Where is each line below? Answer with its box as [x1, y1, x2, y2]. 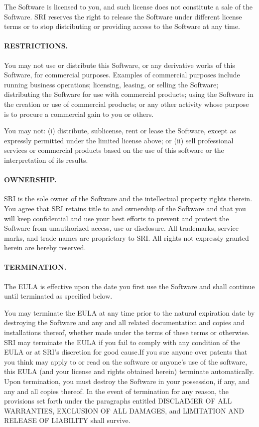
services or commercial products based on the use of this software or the [4, 145, 224, 155]
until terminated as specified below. [4, 291, 113, 301]
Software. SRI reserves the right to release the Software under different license [4, 11, 242, 21]
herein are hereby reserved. [4, 242, 86, 253]
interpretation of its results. [4, 154, 88, 165]
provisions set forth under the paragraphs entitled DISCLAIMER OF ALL [4, 396, 232, 406]
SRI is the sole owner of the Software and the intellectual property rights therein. [4, 193, 253, 204]
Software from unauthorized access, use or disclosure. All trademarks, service [4, 223, 239, 233]
